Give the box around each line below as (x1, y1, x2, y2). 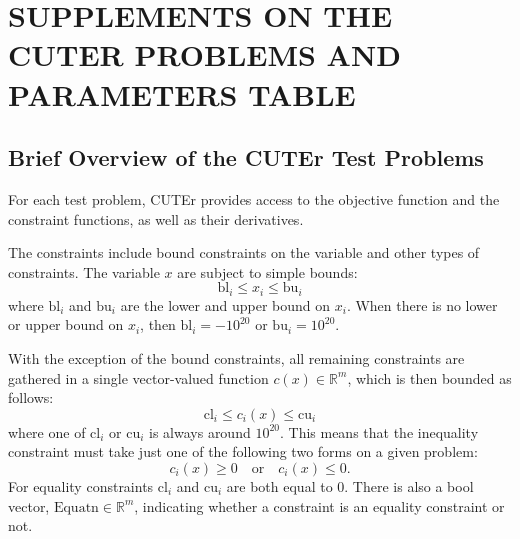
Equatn (53, 500, 99, 515)
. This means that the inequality (279, 421, 479, 442)
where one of (8, 421, 86, 442)
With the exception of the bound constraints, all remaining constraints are (8, 347, 465, 368)
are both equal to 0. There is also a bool (226, 475, 474, 496)
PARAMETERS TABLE (8, 73, 356, 114)
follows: (8, 387, 54, 408)
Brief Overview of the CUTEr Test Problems (8, 142, 484, 173)
